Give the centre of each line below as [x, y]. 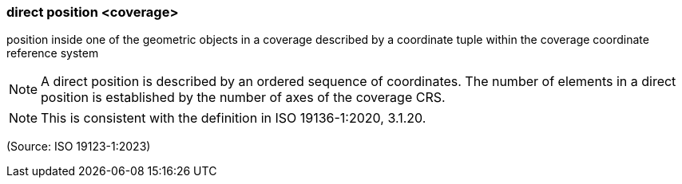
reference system [53, 53]
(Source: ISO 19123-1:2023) [79, 147]
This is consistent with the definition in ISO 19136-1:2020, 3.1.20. [234, 118]
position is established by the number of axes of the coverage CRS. [243, 98]
